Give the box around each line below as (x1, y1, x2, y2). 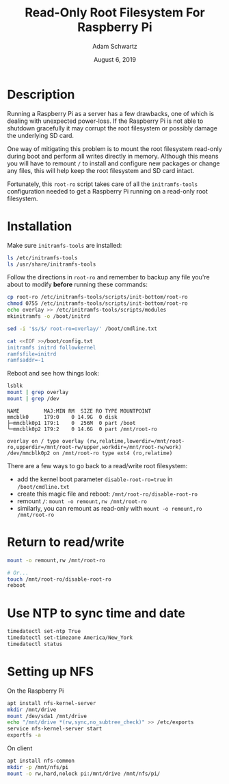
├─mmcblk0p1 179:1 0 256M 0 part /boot (7, 419, 136, 426)
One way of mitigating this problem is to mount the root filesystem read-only (7, 144, 222, 152)
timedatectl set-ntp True (7, 628, 81, 635)
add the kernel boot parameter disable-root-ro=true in (16, 475, 173, 483)
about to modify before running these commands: (7, 280, 148, 289)
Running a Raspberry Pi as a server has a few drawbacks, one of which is (7, 109, 214, 117)
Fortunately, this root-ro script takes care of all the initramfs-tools (7, 180, 198, 188)
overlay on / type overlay (7, 437, 84, 444)
